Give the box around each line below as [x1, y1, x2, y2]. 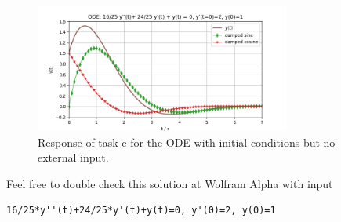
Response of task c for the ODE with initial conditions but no [38, 133, 336, 150]
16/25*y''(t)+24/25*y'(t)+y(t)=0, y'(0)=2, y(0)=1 [6, 205, 276, 217]
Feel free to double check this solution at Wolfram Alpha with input [6, 175, 333, 191]
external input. [38, 149, 109, 166]
